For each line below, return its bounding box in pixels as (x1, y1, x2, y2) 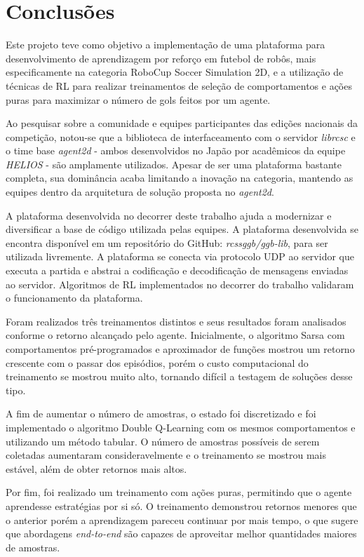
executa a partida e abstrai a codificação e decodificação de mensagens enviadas (6, 263, 349, 278)
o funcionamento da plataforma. (6, 290, 143, 305)
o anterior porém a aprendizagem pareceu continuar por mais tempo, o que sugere (6, 512, 358, 527)
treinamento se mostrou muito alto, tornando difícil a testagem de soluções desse (6, 369, 353, 384)
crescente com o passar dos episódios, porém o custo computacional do (6, 355, 309, 370)
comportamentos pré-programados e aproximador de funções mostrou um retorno (6, 342, 355, 356)
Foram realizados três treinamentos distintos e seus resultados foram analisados (6, 314, 346, 328)
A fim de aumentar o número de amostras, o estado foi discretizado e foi (6, 406, 316, 421)
